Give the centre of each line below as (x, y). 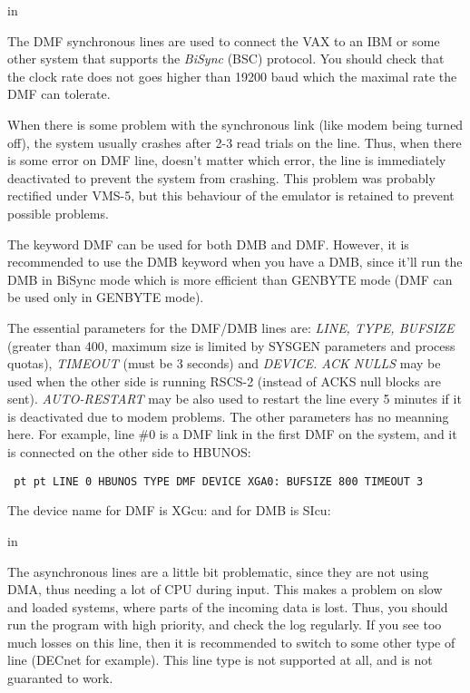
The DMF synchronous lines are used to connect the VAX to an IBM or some (224, 40)
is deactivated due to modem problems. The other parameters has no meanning (228, 416)
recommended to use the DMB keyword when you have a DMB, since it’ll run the (235, 262)
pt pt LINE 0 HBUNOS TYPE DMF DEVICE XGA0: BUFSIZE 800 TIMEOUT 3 (219, 481)
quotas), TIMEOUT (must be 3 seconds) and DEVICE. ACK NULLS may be (224, 363)
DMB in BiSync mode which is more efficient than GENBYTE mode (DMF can (230, 279)
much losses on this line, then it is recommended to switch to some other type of (231, 642)
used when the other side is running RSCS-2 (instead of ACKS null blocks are (224, 381)
